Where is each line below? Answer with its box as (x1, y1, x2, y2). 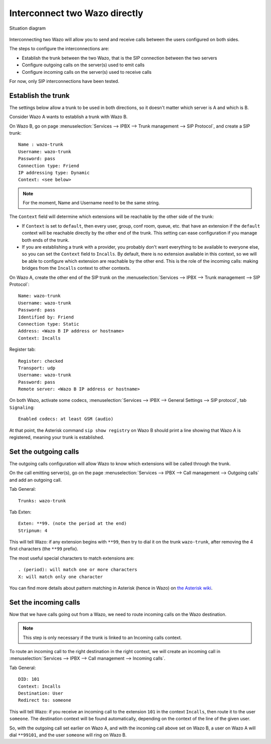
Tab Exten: (9, 509, 32, 515)
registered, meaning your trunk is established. (9, 435, 104, 441)
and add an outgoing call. (9, 477, 62, 483)
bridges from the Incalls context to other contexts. (22, 265, 131, 271)
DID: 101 (18, 676, 40, 682)
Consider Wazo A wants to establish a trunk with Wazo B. (9, 114, 128, 120)
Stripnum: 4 (18, 527, 48, 534)
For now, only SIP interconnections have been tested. (9, 78, 119, 84)
